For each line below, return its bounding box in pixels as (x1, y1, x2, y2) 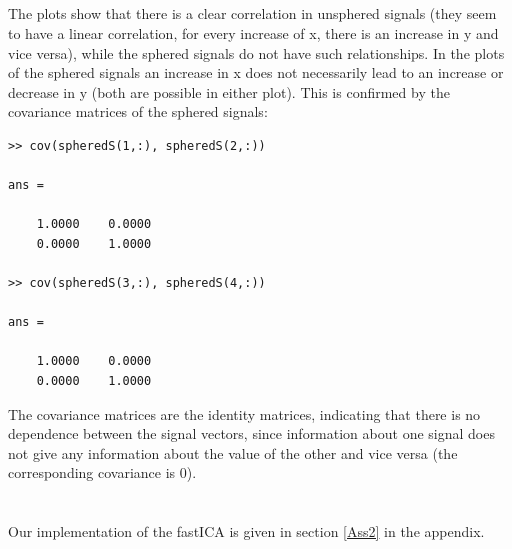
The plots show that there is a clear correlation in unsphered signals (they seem (8, 3, 497, 24)
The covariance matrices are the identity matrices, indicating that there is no (8, 403, 481, 424)
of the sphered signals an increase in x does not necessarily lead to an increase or (8, 62, 504, 83)
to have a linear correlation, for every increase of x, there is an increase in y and (8, 22, 499, 43)
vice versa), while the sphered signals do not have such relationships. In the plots (8, 42, 505, 63)
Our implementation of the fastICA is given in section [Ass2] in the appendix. (8, 521, 485, 542)
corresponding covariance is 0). (8, 462, 197, 483)
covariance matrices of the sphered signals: (8, 101, 268, 122)
